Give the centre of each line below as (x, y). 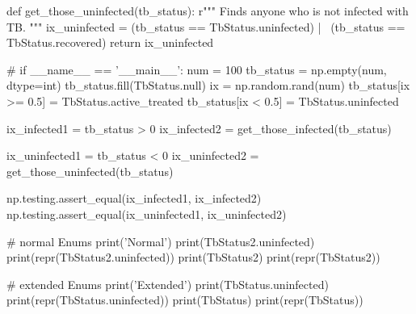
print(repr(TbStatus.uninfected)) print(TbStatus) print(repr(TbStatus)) (185, 300)
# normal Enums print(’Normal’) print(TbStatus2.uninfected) (161, 241)
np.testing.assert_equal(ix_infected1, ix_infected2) (134, 198)
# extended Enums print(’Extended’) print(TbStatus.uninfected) (168, 284)
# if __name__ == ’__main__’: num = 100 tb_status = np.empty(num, (197, 69)
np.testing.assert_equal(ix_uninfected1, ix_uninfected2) (147, 214)
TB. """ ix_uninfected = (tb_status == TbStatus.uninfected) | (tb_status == (206, 26)
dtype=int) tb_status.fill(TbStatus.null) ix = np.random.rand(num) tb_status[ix (208, 85)
